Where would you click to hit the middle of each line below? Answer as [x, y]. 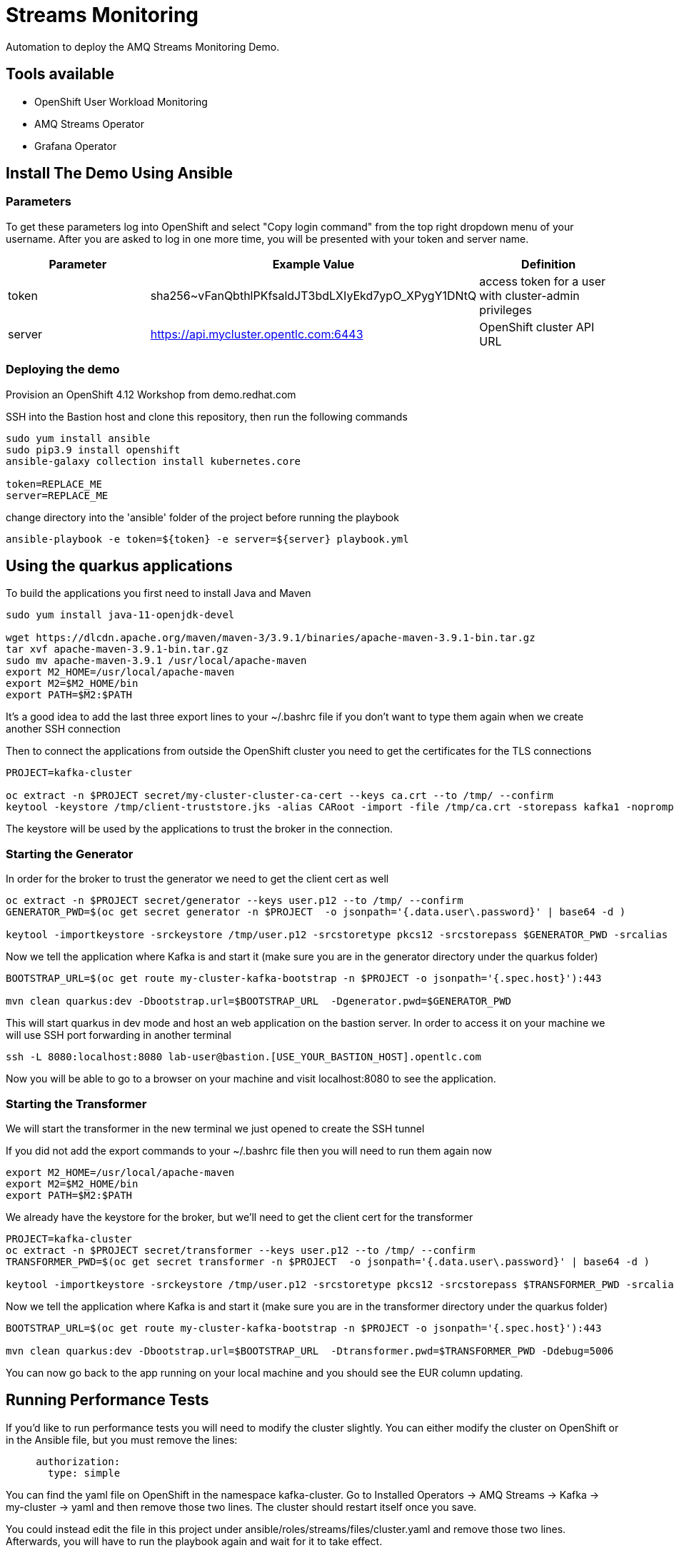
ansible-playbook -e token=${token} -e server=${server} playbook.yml [207, 539]
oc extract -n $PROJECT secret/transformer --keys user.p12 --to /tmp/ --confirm [241, 1250]
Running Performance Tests [107, 1400]
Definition [549, 264]
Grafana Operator [76, 146]
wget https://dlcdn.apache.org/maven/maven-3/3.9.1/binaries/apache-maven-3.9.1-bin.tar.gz [271, 638]
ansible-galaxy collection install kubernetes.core [154, 461]
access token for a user [543, 281]
